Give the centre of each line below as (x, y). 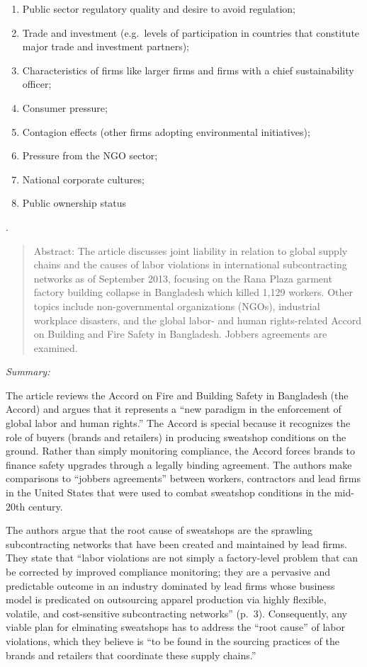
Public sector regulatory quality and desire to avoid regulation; (159, 8)
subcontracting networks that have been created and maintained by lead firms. (176, 543)
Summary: (28, 371)
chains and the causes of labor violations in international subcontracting (190, 264)
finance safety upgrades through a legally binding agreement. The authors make (179, 464)
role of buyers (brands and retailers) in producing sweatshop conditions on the (176, 437)
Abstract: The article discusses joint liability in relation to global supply (191, 250)
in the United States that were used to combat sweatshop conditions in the (169, 492)
